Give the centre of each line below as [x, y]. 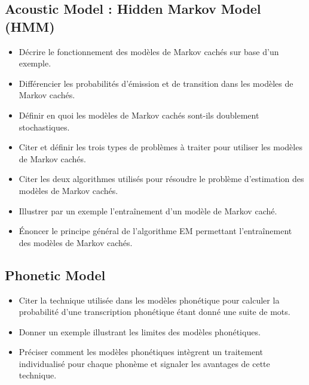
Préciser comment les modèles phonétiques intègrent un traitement [141, 352]
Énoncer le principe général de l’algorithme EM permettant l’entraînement [155, 231]
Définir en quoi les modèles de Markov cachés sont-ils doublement [139, 115]
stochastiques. [44, 127]
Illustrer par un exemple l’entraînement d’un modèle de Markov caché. [148, 210]
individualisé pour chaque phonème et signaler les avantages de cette [144, 363]
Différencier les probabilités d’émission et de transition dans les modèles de [156, 83]
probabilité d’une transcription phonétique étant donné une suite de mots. [154, 312]
